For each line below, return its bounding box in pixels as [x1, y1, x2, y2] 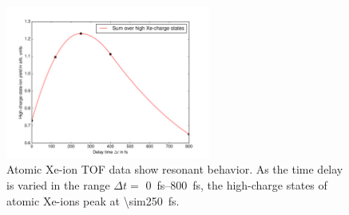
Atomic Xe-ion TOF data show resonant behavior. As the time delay [6, 161, 343, 178]
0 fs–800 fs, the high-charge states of [145, 176, 327, 193]
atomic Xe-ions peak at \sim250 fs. [6, 192, 180, 209]
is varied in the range [6, 176, 110, 193]
